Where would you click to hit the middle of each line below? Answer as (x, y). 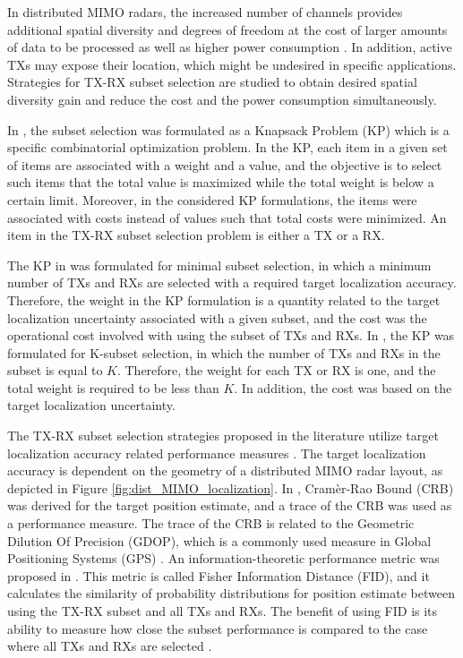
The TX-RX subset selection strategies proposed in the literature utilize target (223, 436)
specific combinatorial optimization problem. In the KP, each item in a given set (227, 147)
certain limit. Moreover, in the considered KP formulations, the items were (212, 199)
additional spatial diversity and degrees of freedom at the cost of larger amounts (227, 29)
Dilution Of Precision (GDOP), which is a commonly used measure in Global (219, 540)
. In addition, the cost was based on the (343, 387)
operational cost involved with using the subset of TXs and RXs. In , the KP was (231, 335)
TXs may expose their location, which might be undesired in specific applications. (232, 64)
